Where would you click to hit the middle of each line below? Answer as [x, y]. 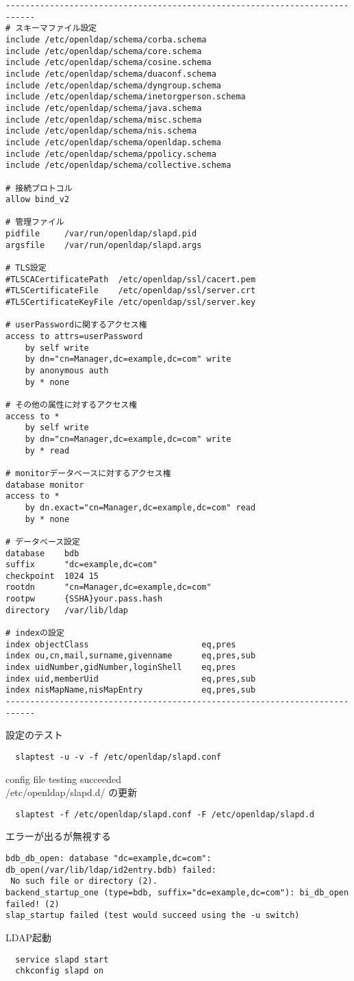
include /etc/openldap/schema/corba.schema [106, 39]
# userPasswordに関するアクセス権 [76, 325]
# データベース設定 [43, 542]
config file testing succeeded [63, 779]
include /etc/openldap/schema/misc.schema [104, 120]
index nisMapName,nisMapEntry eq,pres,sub [131, 690]
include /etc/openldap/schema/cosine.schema [109, 63]
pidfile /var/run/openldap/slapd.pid [101, 234]
